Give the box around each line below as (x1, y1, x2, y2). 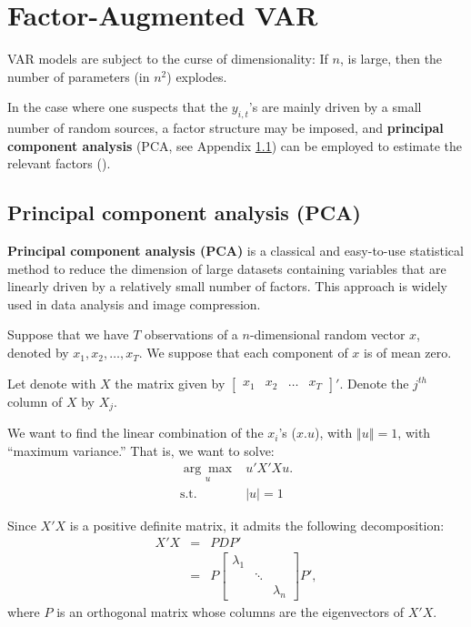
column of (7, 391, 63, 410)
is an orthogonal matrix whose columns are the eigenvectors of (56, 602, 405, 621)
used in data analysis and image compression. (7, 294, 261, 313)
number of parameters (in (7, 66, 150, 86)
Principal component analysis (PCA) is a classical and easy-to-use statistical (7, 241, 464, 260)
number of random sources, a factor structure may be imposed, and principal (7, 118, 444, 137)
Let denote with (7, 373, 96, 392)
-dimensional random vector (249, 325, 406, 344)
